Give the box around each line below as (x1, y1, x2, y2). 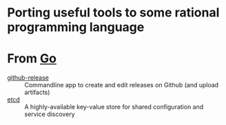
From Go (7, 51, 57, 67)
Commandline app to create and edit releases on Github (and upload (24, 81, 219, 89)
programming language (7, 19, 145, 35)
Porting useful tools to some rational (7, 5, 220, 21)
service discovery (24, 110, 75, 118)
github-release (7, 73, 50, 82)
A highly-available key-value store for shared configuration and (24, 103, 204, 111)
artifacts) (24, 88, 50, 97)
